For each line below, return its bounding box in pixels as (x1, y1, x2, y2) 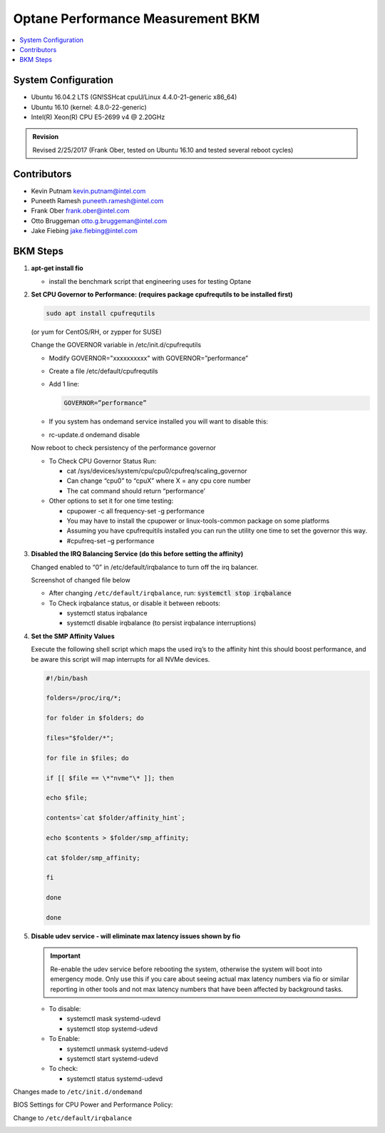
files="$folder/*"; (46, 734, 114, 742)
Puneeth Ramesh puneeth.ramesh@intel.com (31, 197, 164, 205)
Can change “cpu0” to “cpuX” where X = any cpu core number (66, 476, 251, 485)
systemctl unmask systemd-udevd (66, 1045, 168, 1053)
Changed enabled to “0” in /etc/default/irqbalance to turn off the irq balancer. (31, 563, 259, 571)
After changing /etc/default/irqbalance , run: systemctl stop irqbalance (48, 589, 292, 598)
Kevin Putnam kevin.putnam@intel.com (31, 186, 146, 195)
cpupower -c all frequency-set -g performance (66, 506, 205, 515)
